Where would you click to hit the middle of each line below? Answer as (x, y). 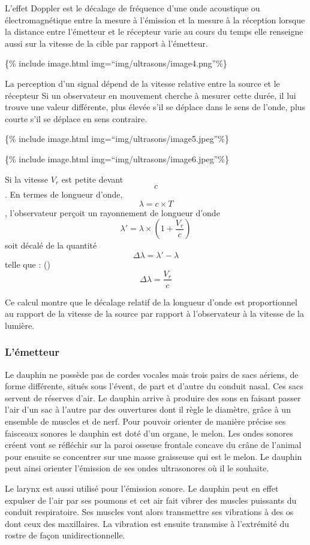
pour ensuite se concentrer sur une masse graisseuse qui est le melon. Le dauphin (154, 456)
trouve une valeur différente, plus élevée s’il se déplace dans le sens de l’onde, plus (155, 107)
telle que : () (28, 264)
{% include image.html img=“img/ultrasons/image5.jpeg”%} (117, 139)
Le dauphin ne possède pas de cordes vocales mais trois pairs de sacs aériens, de (152, 374)
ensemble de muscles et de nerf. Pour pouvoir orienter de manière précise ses (145, 421)
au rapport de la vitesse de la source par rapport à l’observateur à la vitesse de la (154, 314)
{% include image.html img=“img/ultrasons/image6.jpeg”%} (117, 158)
